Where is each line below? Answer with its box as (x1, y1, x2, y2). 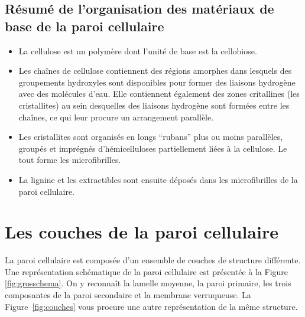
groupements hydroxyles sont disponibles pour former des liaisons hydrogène (18, 76, 296, 88)
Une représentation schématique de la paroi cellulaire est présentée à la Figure (5, 265, 288, 277)
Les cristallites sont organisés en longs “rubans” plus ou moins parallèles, (18, 130, 283, 143)
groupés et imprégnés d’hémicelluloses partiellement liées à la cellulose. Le (18, 142, 287, 154)
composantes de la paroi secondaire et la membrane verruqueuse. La (5, 289, 251, 301)
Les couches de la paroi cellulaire (5, 220, 278, 244)
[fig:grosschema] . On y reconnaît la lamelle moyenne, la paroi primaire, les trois (5, 277, 291, 289)
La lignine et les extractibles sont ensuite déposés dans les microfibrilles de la (18, 173, 298, 185)
